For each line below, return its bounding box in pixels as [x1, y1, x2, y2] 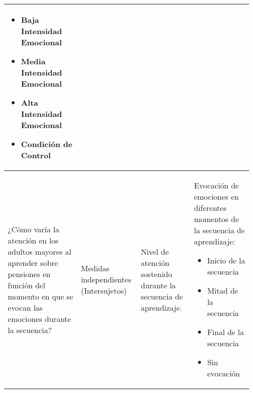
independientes [81, 274, 131, 285]
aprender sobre [8, 257, 58, 268]
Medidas [81, 262, 109, 274]
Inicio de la [207, 255, 245, 266]
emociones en [194, 191, 239, 202]
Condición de [21, 138, 72, 150]
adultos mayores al [8, 245, 72, 257]
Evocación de [194, 180, 239, 191]
